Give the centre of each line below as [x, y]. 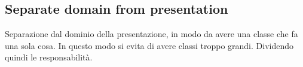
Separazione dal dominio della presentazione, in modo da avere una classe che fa [151, 34]
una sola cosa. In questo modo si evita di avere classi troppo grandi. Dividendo [149, 45]
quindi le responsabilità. [49, 57]
